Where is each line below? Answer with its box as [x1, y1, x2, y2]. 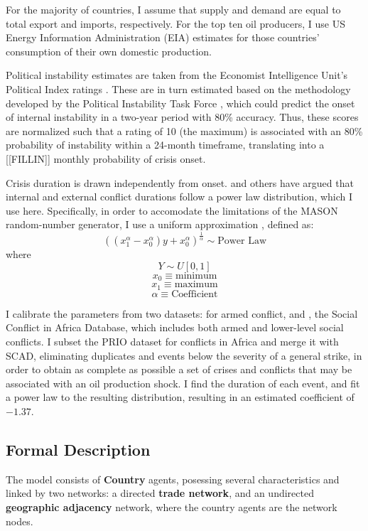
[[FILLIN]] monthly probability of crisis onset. [6, 151, 206, 166]
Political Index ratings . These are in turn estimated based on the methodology [6, 81, 351, 96]
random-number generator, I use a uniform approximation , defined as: [6, 217, 314, 232]
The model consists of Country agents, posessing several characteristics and [6, 471, 340, 486]
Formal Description [6, 438, 151, 460]
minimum [175, 270, 217, 281]
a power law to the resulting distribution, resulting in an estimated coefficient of [6, 390, 355, 404]
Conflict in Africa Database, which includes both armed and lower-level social [6, 320, 344, 335]
